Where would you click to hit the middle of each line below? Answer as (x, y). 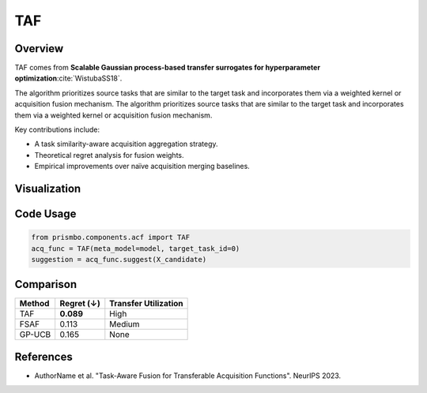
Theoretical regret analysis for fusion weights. (110, 155)
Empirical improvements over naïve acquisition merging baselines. (142, 167)
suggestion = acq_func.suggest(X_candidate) (119, 259)
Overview (39, 49)
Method (34, 304)
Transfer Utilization (146, 304)
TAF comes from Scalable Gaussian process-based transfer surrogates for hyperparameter (167, 68)
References (43, 356)
